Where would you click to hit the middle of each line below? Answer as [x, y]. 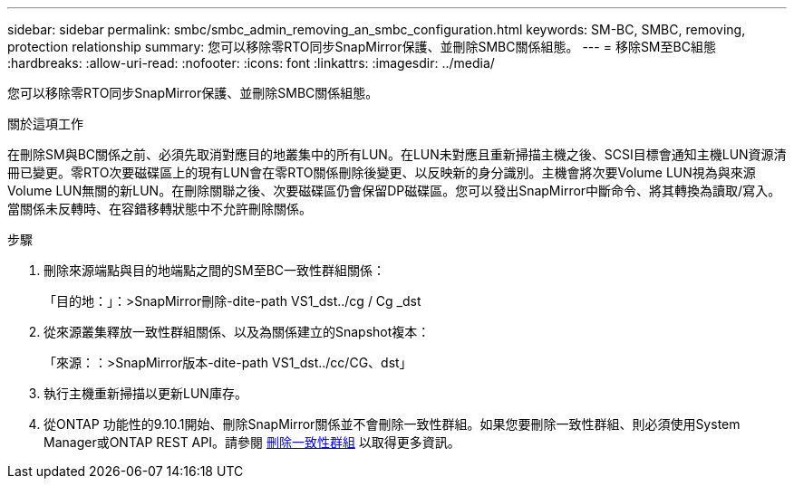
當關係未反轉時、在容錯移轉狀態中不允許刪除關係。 [160, 209]
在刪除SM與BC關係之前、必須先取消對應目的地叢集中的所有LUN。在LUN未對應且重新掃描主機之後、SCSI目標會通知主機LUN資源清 [397, 154]
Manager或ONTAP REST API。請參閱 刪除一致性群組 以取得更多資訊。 [252, 442]
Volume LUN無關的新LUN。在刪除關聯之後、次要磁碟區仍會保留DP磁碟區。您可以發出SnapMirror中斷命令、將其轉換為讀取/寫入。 [394, 191]
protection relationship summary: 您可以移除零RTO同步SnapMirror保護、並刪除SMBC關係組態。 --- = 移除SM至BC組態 [362, 47]
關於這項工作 [45, 124]
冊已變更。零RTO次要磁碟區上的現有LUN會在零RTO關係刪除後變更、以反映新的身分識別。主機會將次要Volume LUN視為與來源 [382, 172]
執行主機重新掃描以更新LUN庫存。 [145, 393]
